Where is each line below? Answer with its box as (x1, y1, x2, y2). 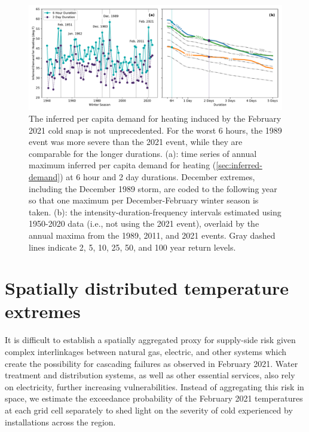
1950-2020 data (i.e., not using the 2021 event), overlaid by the (29, 217, 259, 230)
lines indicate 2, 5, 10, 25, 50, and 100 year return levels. (29, 240, 236, 253)
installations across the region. (5, 415, 116, 428)
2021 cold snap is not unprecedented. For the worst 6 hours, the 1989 (29, 124, 282, 136)
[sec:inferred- (216, 159, 262, 171)
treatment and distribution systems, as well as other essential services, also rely (5, 369, 295, 381)
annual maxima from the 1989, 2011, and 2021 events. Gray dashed (29, 229, 276, 241)
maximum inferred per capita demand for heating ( (29, 159, 216, 171)
